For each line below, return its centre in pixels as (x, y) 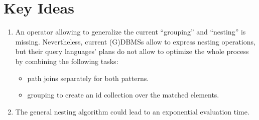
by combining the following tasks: (67, 61)
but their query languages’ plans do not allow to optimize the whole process (132, 51)
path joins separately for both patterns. (88, 78)
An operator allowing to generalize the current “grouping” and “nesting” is (131, 32)
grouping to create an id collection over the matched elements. (123, 95)
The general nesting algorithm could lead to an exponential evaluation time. (132, 111)
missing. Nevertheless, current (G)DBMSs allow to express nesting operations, (135, 41)
